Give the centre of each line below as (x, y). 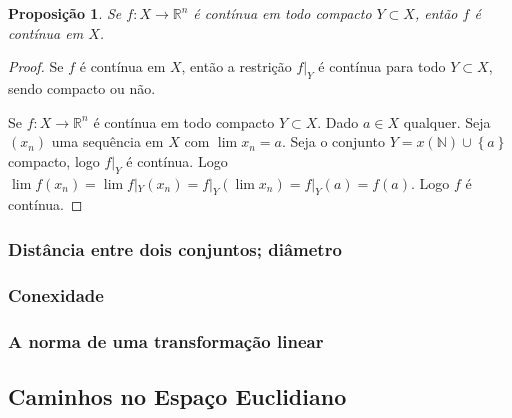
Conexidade (56, 294)
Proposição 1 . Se (65, 13)
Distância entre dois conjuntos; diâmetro (175, 248)
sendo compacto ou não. (82, 87)
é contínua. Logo (177, 160)
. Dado (338, 121)
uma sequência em (107, 141)
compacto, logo (54, 160)
